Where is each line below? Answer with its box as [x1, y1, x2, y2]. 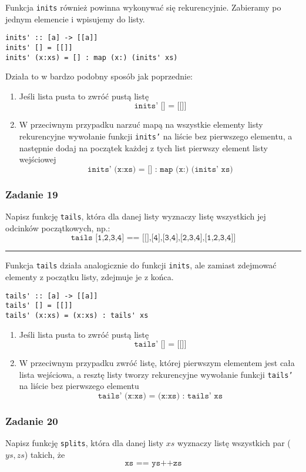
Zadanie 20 [5, 413, 58, 428]
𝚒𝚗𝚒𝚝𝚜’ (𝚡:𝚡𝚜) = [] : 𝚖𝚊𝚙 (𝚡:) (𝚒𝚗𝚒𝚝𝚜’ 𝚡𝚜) [88, 165, 233, 174]
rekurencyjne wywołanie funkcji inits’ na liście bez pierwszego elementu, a [19, 130, 292, 142]
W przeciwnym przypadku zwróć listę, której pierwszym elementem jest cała [19, 357, 295, 369]
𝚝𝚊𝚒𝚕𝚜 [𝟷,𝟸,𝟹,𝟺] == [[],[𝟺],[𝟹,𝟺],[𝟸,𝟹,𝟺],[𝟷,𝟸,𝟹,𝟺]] [70, 234, 236, 242]
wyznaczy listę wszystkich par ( [177, 437, 291, 449]
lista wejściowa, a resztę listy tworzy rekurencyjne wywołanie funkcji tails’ [19, 368, 293, 380]
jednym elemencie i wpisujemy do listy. [5, 12, 145, 25]
